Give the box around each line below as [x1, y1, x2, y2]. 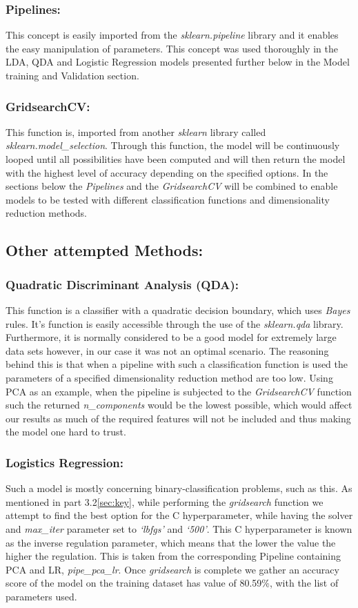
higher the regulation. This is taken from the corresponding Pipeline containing [6, 549, 341, 563]
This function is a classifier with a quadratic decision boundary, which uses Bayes [6, 302, 350, 317]
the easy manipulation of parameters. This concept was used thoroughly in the [6, 41, 338, 55]
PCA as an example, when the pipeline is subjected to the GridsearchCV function [6, 384, 352, 398]
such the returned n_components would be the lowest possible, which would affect [6, 398, 352, 412]
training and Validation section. [6, 68, 139, 82]
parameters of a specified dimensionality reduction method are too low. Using [6, 370, 333, 384]
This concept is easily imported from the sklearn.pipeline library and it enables [6, 28, 339, 42]
